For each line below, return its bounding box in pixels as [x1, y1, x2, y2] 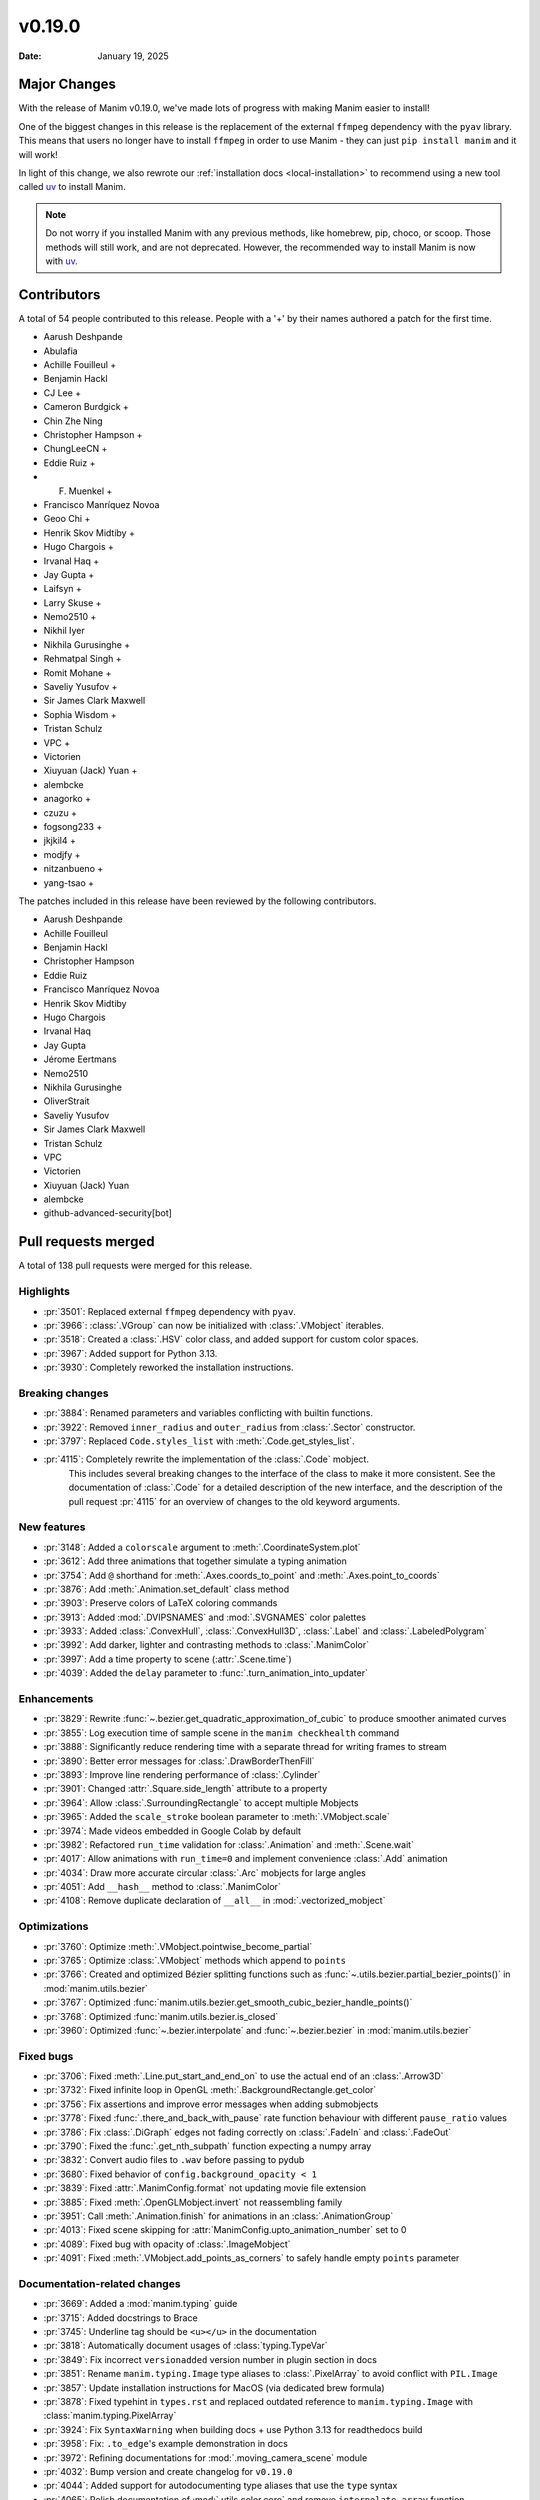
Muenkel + [68, 485, 113, 497]
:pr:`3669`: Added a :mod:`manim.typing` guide [43, 2298, 238, 2310]
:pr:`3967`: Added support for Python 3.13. [43, 1347, 218, 1359]
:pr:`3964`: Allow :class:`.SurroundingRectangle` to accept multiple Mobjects [43, 1796, 359, 1809]
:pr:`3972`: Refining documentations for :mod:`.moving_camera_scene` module [43, 2451, 368, 2464]
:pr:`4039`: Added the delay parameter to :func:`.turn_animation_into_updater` [43, 1667, 369, 1679]
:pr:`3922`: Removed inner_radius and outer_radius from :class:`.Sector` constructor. [43, 1421, 416, 1433]
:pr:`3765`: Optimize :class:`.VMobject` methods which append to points [43, 1954, 347, 1966]
